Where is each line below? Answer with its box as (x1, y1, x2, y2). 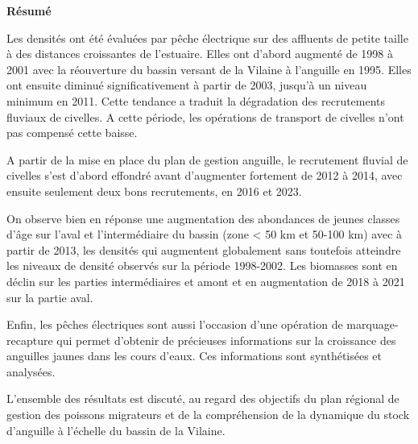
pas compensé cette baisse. (6, 124, 138, 141)
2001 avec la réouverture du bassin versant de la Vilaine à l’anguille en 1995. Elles (6, 60, 412, 77)
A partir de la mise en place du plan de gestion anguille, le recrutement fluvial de (6, 151, 408, 168)
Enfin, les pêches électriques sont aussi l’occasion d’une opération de (6, 316, 343, 333)
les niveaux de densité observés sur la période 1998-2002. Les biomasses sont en (6, 257, 398, 274)
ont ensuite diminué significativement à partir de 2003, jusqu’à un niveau (6, 77, 367, 93)
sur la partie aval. (6, 288, 93, 305)
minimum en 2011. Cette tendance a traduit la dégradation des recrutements (6, 92, 386, 109)
